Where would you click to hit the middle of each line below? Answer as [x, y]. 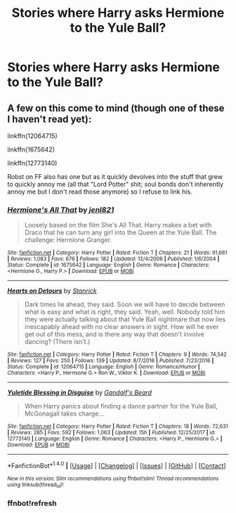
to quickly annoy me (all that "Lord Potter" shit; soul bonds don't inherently [115, 184]
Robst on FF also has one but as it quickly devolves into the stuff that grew [115, 176]
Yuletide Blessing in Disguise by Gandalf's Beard [80, 393]
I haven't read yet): [50, 119]
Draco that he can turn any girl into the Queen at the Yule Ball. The [120, 232]
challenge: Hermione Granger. [68, 240]
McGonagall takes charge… [64, 414]
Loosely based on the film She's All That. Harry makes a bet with [118, 225]
